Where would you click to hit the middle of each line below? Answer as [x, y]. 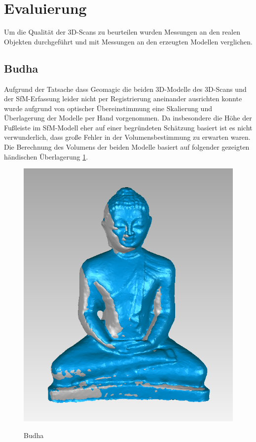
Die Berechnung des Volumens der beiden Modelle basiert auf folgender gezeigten [127, 147]
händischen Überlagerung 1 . [46, 156]
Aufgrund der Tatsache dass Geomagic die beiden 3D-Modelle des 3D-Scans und [125, 89]
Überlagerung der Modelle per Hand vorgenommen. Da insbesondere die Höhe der [128, 118]
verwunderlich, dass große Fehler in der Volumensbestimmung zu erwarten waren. [127, 137]
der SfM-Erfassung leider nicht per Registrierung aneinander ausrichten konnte [123, 99]
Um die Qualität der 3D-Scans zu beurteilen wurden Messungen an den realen [122, 32]
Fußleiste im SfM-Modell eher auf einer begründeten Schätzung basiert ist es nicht [128, 127]
